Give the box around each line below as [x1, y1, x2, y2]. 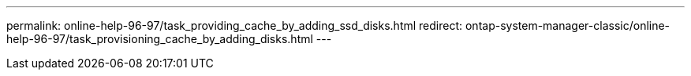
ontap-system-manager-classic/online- [465, 19, 670, 32]
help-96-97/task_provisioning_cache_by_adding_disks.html [6, 32, 313, 45]
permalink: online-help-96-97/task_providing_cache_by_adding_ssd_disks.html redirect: [6, 19, 463, 32]
